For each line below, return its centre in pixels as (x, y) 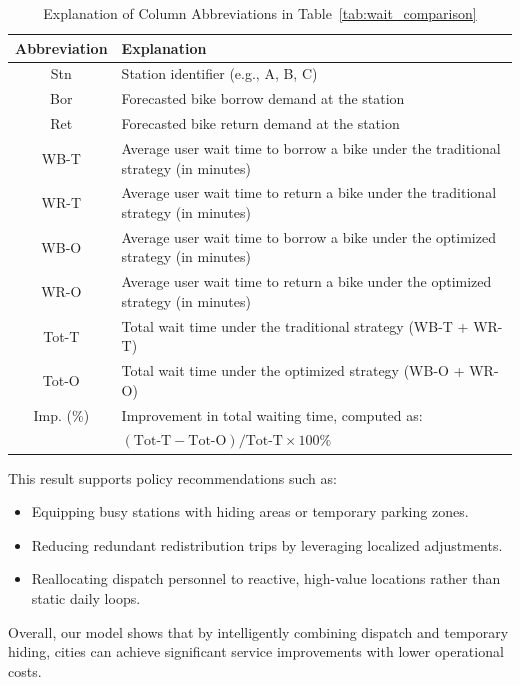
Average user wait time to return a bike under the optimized (306, 281)
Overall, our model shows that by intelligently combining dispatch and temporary (258, 631)
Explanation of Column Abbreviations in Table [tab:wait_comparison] (260, 13)
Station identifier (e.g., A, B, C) (219, 73)
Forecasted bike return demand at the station (260, 123)
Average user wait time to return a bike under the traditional (309, 192)
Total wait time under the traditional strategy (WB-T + (295, 325)
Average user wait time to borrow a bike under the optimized (308, 236)
